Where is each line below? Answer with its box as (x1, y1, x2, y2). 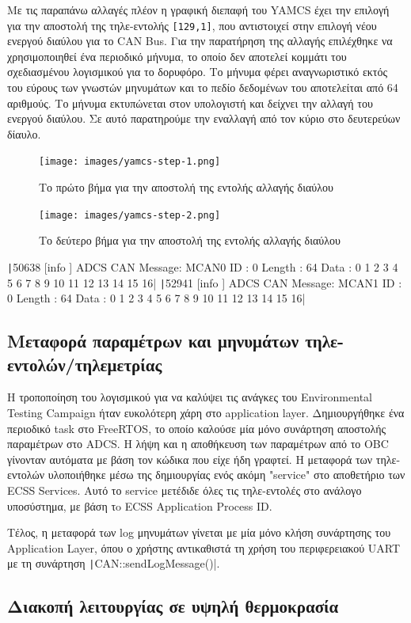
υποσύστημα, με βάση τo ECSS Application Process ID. (7, 497, 272, 514)
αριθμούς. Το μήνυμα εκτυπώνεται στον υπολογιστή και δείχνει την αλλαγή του (7, 94, 373, 111)
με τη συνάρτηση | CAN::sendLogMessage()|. (7, 555, 220, 572)
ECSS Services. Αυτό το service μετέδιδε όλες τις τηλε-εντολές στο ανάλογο (7, 481, 362, 498)
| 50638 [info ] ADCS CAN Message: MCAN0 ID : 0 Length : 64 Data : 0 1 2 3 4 (7, 258, 398, 275)
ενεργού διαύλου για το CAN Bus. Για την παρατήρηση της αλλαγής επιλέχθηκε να (7, 32, 393, 49)
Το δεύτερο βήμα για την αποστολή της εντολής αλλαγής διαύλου (39, 232, 341, 249)
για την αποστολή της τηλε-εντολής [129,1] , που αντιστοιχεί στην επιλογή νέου (7, 17, 377, 33)
